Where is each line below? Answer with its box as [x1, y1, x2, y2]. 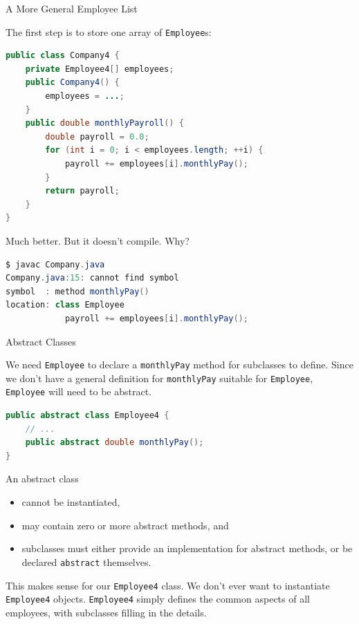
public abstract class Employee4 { [6, 410, 169, 421]
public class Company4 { [6, 50, 120, 61]
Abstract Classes [6, 334, 76, 348]
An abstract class [6, 471, 79, 486]
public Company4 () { [25, 77, 120, 88]
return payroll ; [45, 186, 120, 196]
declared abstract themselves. [21, 554, 151, 569]
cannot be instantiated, [21, 495, 120, 509]
